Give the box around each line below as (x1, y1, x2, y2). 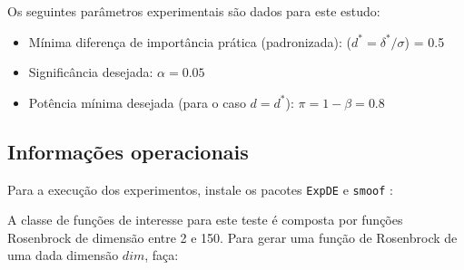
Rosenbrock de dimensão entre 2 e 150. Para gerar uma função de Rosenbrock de (7, 227, 458, 246)
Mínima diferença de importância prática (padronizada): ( (28, 32, 352, 51)
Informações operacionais (7, 137, 249, 165)
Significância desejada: (28, 63, 153, 82)
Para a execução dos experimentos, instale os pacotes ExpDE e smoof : (7, 179, 393, 198)
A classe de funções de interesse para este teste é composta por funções (7, 210, 403, 229)
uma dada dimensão (7, 246, 119, 265)
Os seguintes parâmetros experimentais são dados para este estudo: (7, 2, 380, 20)
